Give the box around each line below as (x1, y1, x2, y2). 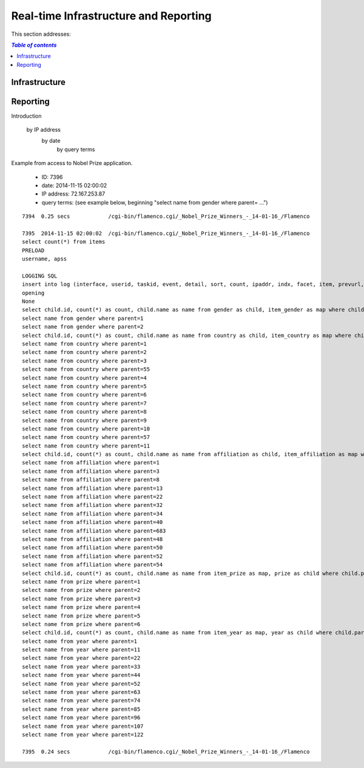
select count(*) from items (22, 239, 106, 245)
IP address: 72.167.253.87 (41, 190, 106, 197)
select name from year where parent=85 (22, 705, 141, 713)
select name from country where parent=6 (22, 392, 147, 398)
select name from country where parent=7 (22, 399, 147, 407)
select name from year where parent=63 (22, 689, 141, 696)
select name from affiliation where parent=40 (22, 519, 163, 526)
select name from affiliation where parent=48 (22, 536, 163, 543)
